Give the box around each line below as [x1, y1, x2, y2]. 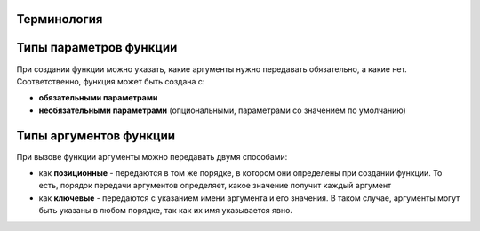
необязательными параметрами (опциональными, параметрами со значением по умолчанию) [38, 105, 406, 115]
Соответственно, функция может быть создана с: [16, 76, 205, 86]
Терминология [16, 12, 103, 27]
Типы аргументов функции [16, 128, 176, 143]
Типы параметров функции [16, 40, 178, 55]
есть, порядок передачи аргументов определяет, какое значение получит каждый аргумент [38, 180, 392, 191]
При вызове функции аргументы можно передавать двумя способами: [16, 151, 288, 162]
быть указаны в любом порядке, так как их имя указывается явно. [38, 205, 293, 216]
